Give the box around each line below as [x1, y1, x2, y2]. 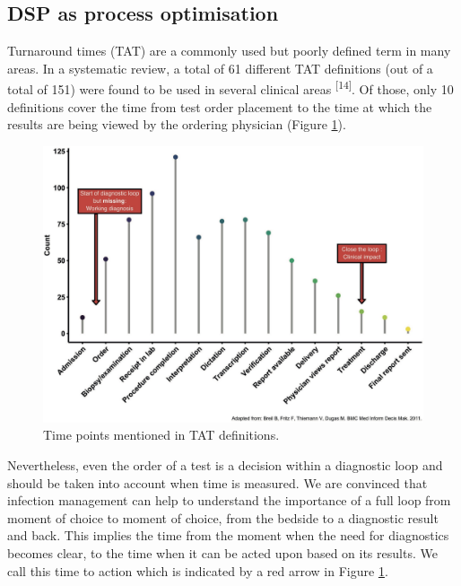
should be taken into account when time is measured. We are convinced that [7, 473, 428, 492]
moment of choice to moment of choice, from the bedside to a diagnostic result [7, 508, 439, 527]
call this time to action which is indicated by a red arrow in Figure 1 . [7, 561, 388, 580]
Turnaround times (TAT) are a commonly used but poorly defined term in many [7, 41, 451, 60]
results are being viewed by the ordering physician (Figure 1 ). [7, 115, 346, 134]
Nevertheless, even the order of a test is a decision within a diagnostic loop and [7, 456, 443, 475]
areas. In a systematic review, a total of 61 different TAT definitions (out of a [7, 58, 433, 77]
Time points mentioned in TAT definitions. [43, 425, 280, 444]
